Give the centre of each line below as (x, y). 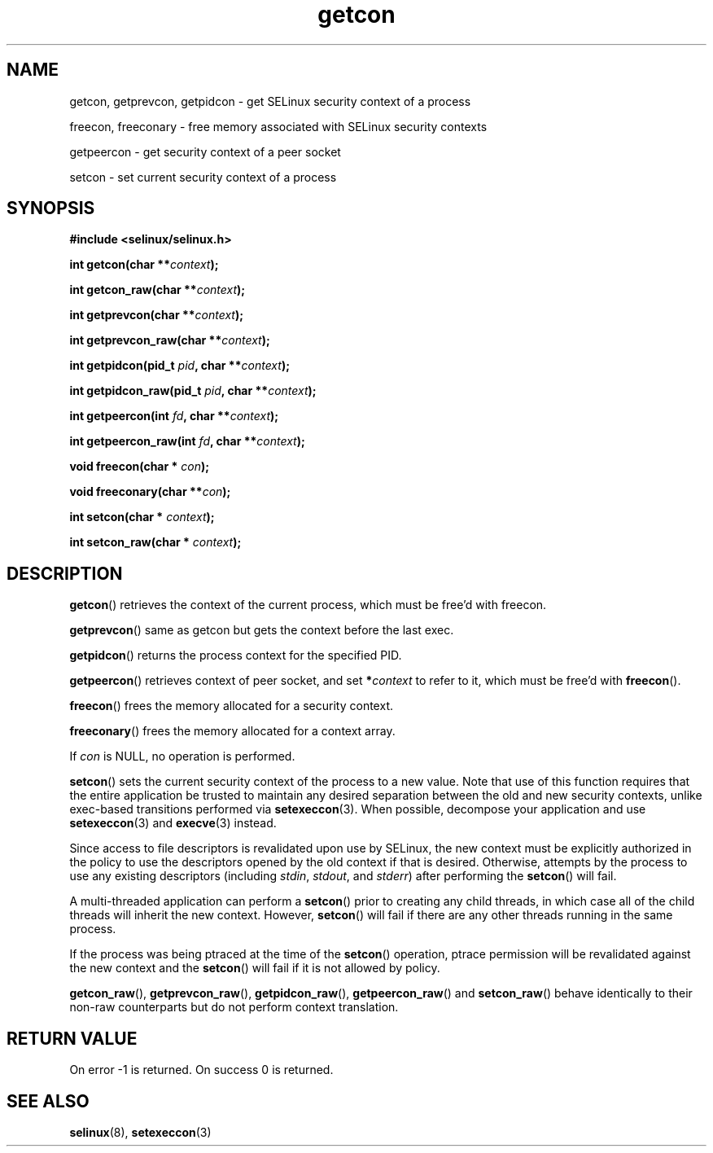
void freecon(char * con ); (140, 467)
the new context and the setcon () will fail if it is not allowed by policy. (255, 968)
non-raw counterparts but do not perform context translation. (234, 1007)
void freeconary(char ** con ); (150, 492)
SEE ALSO (48, 1101)
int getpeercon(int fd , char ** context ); (174, 416)
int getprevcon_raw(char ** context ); (170, 340)
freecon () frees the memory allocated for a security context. (231, 706)
